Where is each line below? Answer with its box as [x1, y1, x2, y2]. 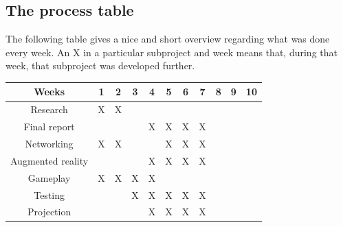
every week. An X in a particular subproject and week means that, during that [5, 45, 338, 59]
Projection [27, 204, 71, 219]
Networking [25, 136, 74, 151]
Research [30, 102, 68, 117]
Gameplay [27, 170, 71, 184]
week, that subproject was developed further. [5, 58, 195, 73]
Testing [34, 187, 65, 202]
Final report [23, 119, 75, 134]
